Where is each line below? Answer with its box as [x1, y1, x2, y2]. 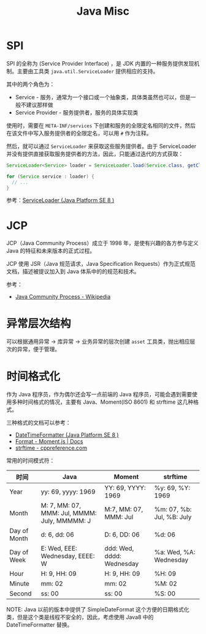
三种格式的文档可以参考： [6, 419, 71, 426]
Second [9, 589, 32, 598]
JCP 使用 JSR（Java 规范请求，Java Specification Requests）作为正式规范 [6, 260, 196, 268]
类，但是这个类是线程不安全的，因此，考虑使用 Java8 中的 [6, 614, 154, 621]
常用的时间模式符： [6, 457, 55, 464]
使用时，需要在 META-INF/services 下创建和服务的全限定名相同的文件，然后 [6, 121, 196, 129]
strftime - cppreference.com [15, 444, 88, 451]
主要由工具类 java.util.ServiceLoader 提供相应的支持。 [17, 67, 159, 75]
